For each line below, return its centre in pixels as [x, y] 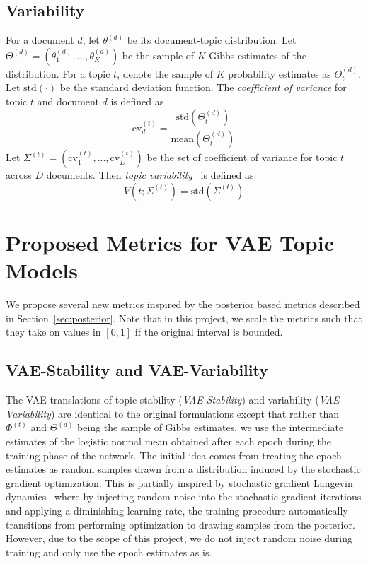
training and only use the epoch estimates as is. [109, 552]
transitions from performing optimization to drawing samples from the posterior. [180, 524]
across [19, 175]
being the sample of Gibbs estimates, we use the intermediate [211, 427]
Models [42, 270]
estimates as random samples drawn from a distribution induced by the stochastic [183, 469]
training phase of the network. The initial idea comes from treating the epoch [174, 455]
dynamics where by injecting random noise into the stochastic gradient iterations [184, 497]
